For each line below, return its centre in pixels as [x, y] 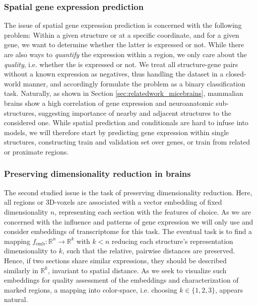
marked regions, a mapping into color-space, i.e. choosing [91, 289]
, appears [229, 289]
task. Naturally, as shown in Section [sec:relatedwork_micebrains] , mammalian [124, 93]
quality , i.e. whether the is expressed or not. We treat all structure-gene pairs [121, 64]
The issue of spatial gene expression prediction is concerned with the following [123, 25]
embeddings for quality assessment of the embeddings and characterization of [121, 280]
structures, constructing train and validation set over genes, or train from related [127, 142]
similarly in [21, 270]
